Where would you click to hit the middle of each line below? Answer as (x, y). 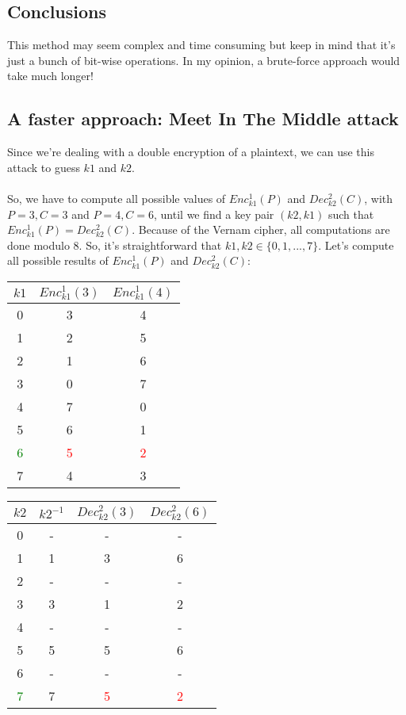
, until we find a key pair (214, 214)
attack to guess (44, 167)
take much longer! (50, 76)
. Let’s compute (356, 245)
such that (351, 214)
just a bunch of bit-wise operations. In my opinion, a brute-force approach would (204, 60)
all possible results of (58, 260)
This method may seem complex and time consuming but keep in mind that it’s (201, 45)
